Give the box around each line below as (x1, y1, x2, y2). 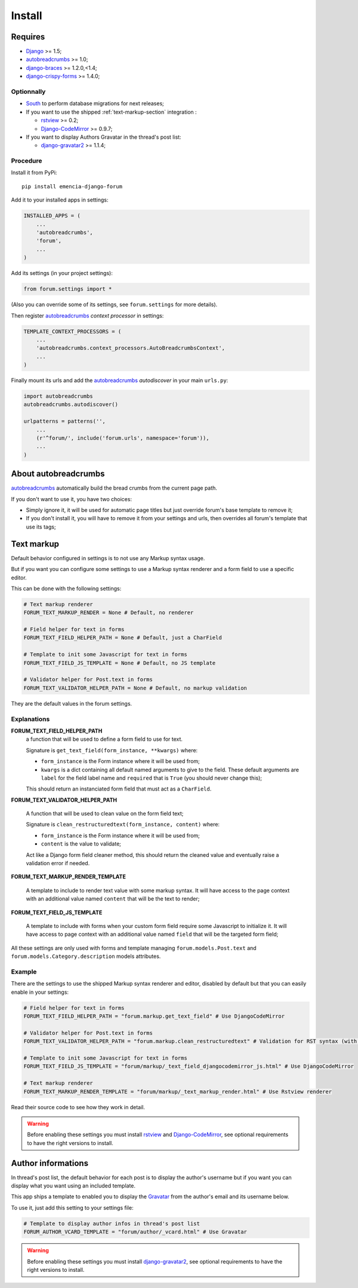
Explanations (11, 715, 50, 723)
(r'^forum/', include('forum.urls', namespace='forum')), (36, 435, 209, 441)
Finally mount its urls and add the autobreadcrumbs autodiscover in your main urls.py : (11, 377, 229, 384)
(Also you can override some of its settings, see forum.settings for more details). (11, 301, 218, 308)
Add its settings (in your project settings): (11, 270, 113, 277)
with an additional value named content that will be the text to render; (26, 895, 200, 902)
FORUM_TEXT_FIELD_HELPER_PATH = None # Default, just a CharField (23, 634, 222, 641)
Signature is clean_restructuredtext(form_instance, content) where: (26, 821, 220, 828)
